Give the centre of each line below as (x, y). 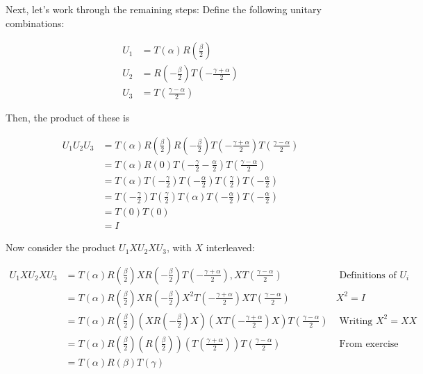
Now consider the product (61, 247)
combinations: (35, 23)
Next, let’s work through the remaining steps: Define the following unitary (164, 9)
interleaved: (230, 247)
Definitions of (368, 275)
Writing (356, 321)
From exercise (369, 344)
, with (179, 247)
